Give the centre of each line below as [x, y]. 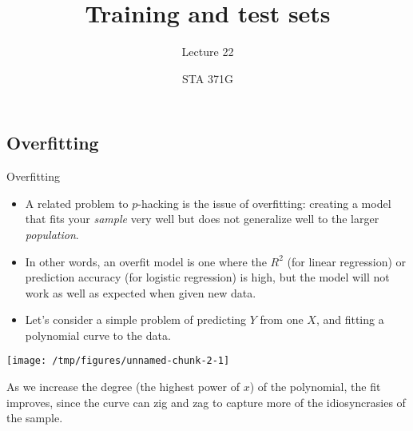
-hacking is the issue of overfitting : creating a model [264, 203]
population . [52, 234]
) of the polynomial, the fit [315, 387]
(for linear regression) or [347, 261]
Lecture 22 [208, 52]
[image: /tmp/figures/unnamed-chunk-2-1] [118, 361]
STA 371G [208, 78]
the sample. [35, 418]
